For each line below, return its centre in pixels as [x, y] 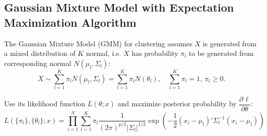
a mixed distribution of [40, 53]
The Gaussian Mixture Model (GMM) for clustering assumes [98, 43]
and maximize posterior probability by [177, 104]
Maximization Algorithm [70, 22]
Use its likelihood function [45, 104]
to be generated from [221, 53]
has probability [155, 53]
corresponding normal [38, 63]
